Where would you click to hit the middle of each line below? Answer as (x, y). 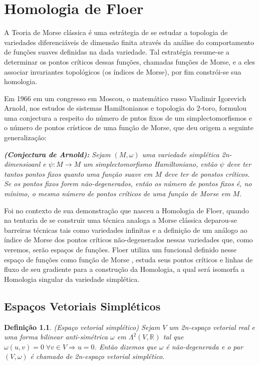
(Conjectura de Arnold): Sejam (57, 154)
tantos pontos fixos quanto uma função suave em (78, 173)
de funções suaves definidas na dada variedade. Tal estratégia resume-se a (117, 52)
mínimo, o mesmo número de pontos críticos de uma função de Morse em (117, 194)
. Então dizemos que (125, 346)
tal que (173, 337)
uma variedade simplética (181, 154)
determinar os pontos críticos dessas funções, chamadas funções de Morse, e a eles (130, 61)
